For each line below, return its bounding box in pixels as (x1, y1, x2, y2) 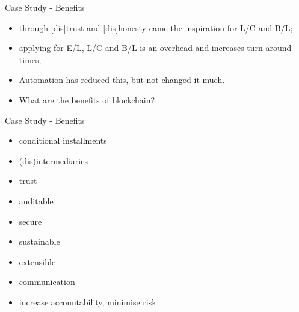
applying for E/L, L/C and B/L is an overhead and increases (19, 41, 244, 54)
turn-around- (247, 41, 295, 54)
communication (19, 275, 75, 288)
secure (19, 215, 42, 227)
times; (19, 53, 42, 66)
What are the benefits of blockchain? (19, 93, 155, 106)
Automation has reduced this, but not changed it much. (19, 73, 225, 86)
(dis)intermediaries (19, 154, 88, 167)
